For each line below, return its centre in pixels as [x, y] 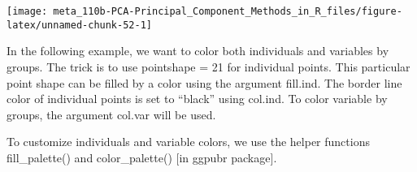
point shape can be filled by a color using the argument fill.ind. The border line [204, 82]
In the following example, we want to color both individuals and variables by [198, 51]
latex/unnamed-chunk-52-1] [79, 25]
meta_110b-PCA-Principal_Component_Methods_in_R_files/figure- [228, 11]
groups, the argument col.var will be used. [111, 114]
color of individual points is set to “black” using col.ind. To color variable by [197, 99]
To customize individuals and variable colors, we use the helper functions [188, 142]
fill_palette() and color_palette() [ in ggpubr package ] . [142, 157]
